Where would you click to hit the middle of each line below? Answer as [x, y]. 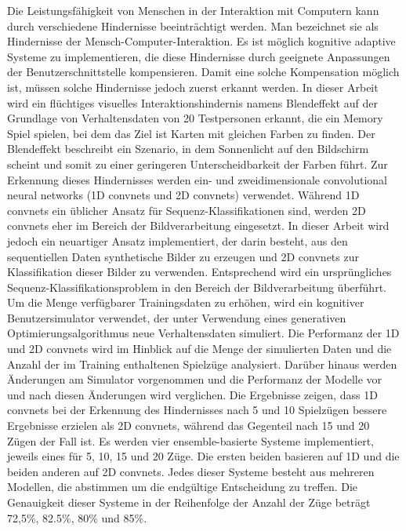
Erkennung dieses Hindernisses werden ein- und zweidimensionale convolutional [197, 179]
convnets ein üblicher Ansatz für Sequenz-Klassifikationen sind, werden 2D [187, 210]
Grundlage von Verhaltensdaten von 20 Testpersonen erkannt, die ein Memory [195, 118]
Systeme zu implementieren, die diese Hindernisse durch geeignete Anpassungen [199, 56]
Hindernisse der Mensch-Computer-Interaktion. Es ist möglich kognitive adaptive [201, 41]
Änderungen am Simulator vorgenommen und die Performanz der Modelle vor [195, 379]
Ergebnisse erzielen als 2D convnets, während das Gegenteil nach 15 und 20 [188, 426]
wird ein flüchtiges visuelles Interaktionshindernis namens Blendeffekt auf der [192, 102]
